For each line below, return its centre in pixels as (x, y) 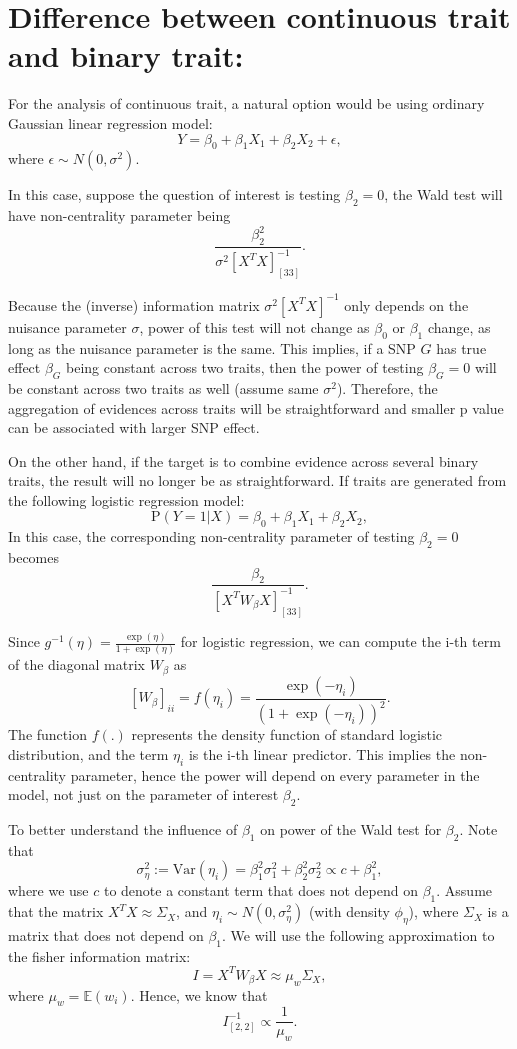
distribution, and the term (88, 753)
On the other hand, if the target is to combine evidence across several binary (243, 460)
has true (461, 347)
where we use (48, 890)
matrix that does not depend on (106, 934)
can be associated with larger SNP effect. (134, 427)
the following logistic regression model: (126, 499)
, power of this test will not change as (254, 326)
